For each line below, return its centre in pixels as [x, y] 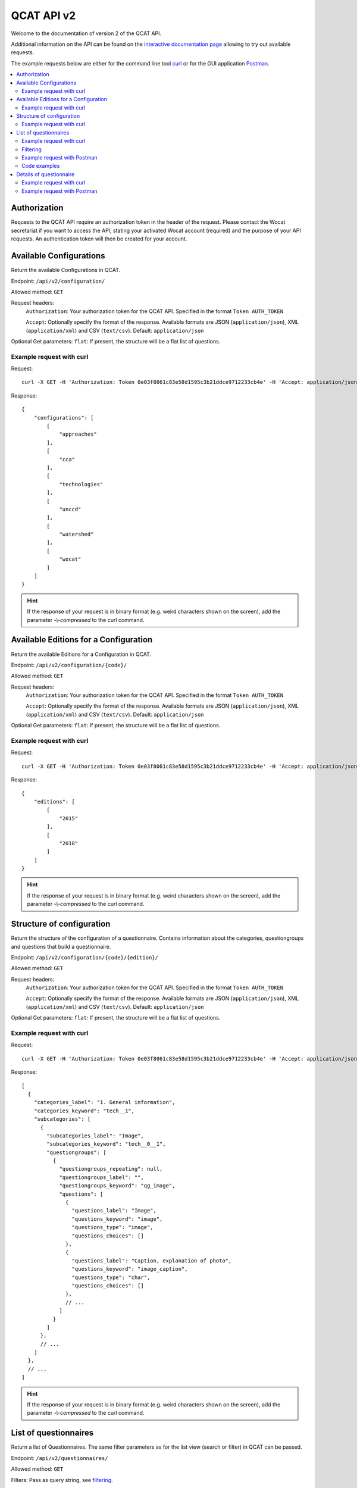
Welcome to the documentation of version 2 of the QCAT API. [86, 33]
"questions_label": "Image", [114, 1211]
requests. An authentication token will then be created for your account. [99, 239]
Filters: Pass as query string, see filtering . [62, 1480]
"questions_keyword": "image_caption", [130, 1269]
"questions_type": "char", [111, 1277]
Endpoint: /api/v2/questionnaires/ [59, 1458]
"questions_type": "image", [113, 1227]
